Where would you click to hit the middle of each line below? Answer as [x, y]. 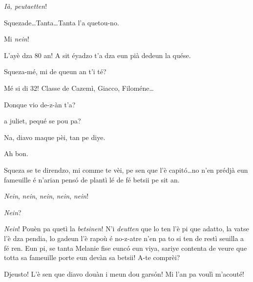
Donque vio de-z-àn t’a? [40, 104]
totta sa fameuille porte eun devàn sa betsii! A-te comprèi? [92, 257]
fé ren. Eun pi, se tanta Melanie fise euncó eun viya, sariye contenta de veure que [126, 248]
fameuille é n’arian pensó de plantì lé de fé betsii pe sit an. [92, 179]
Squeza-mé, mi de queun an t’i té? [55, 71]
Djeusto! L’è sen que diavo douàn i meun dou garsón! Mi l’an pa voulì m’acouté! [124, 273]
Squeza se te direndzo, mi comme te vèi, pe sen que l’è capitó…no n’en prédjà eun [126, 170]
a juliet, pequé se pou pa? [42, 121]
